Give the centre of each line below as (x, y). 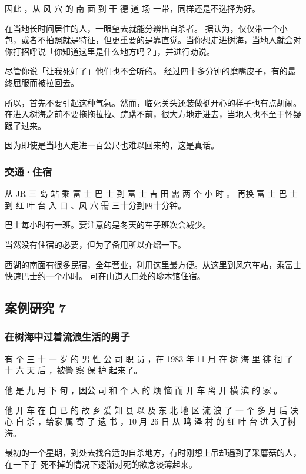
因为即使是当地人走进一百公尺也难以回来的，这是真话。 (112, 145)
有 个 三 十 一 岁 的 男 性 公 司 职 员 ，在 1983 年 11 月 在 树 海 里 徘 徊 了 (149, 358)
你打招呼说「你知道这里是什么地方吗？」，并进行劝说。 (110, 51)
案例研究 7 (36, 308)
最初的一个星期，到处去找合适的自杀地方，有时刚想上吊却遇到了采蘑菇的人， (153, 453)
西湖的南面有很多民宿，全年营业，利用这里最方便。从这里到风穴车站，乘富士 (153, 264)
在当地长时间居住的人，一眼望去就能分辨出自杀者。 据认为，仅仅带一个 (142, 28)
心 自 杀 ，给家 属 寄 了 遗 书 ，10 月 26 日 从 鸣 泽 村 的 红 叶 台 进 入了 (146, 421)
